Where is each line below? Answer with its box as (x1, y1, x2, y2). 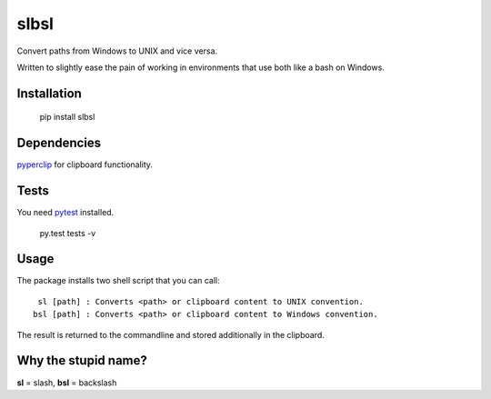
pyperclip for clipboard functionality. (16, 159, 154, 170)
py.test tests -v (39, 227, 96, 238)
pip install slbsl (39, 112, 95, 123)
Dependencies (16, 135, 102, 151)
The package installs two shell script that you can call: (16, 275, 220, 286)
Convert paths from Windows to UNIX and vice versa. (16, 45, 218, 56)
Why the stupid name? (16, 353, 147, 368)
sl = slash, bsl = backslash (16, 377, 117, 388)
